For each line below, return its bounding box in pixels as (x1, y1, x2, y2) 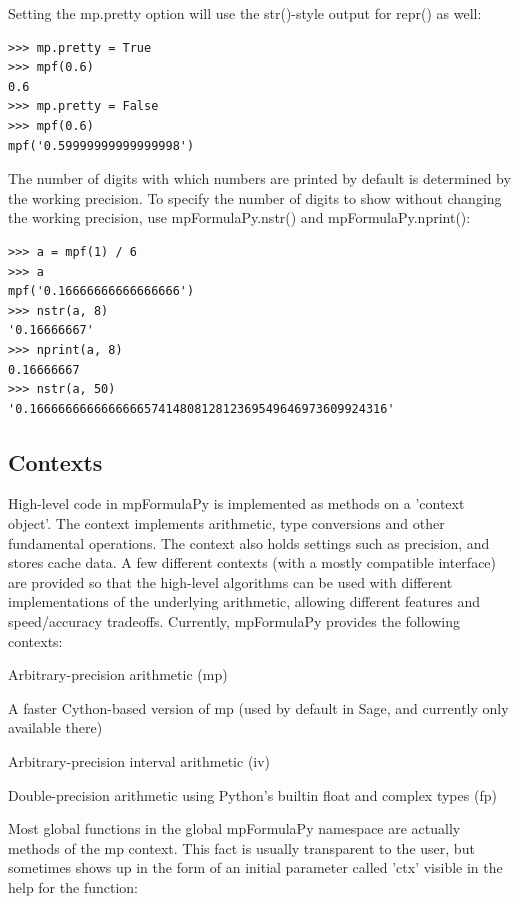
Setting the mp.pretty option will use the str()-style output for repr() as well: (8, 3, 482, 23)
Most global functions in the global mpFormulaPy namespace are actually (8, 818, 461, 839)
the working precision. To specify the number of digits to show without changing (8, 187, 502, 208)
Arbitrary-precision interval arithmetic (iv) (8, 751, 271, 772)
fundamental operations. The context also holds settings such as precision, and (8, 532, 490, 553)
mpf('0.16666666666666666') (8, 284, 195, 299)
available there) (8, 717, 103, 738)
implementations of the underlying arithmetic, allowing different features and (8, 591, 481, 612)
